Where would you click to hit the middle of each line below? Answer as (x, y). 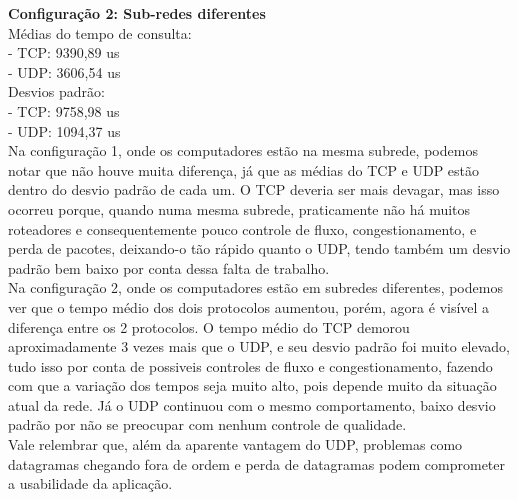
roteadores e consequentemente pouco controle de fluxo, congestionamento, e (242, 228)
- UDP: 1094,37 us (64, 130)
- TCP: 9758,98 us (64, 110)
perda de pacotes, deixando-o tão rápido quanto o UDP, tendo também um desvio (259, 248)
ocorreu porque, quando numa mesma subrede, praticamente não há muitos (239, 208)
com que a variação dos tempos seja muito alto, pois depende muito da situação (252, 385)
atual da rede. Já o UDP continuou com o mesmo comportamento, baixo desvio (252, 404)
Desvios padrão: (56, 91)
